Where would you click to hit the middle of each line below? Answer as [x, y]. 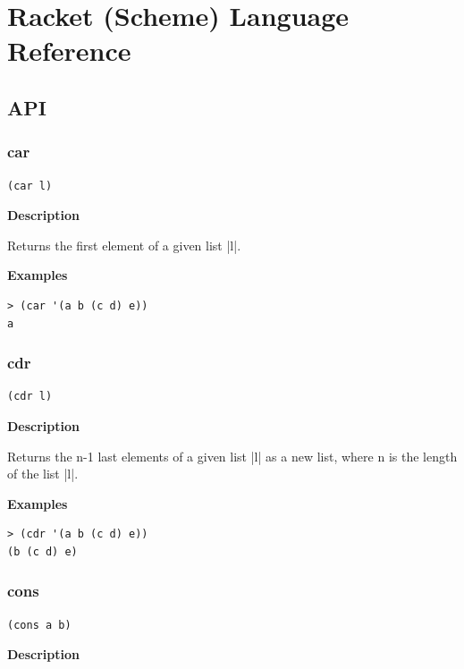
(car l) [30, 186]
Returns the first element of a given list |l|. [124, 245]
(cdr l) [30, 397]
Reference [69, 51]
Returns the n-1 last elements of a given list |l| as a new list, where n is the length [232, 456]
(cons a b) [39, 625]
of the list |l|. [43, 474]
